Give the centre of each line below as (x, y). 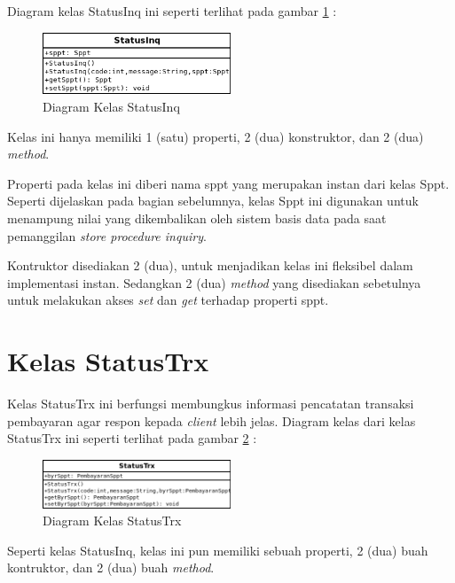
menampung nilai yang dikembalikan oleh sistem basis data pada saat (197, 218)
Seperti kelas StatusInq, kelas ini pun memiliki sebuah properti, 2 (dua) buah (218, 550)
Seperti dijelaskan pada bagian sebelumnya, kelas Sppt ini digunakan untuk (213, 201)
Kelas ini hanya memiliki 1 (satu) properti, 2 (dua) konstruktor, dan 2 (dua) (216, 136)
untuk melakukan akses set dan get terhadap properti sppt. (168, 300)
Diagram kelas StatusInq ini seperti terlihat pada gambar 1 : (172, 11)
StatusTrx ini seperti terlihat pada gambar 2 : (132, 438)
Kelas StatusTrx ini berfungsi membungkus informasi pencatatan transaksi (211, 404)
